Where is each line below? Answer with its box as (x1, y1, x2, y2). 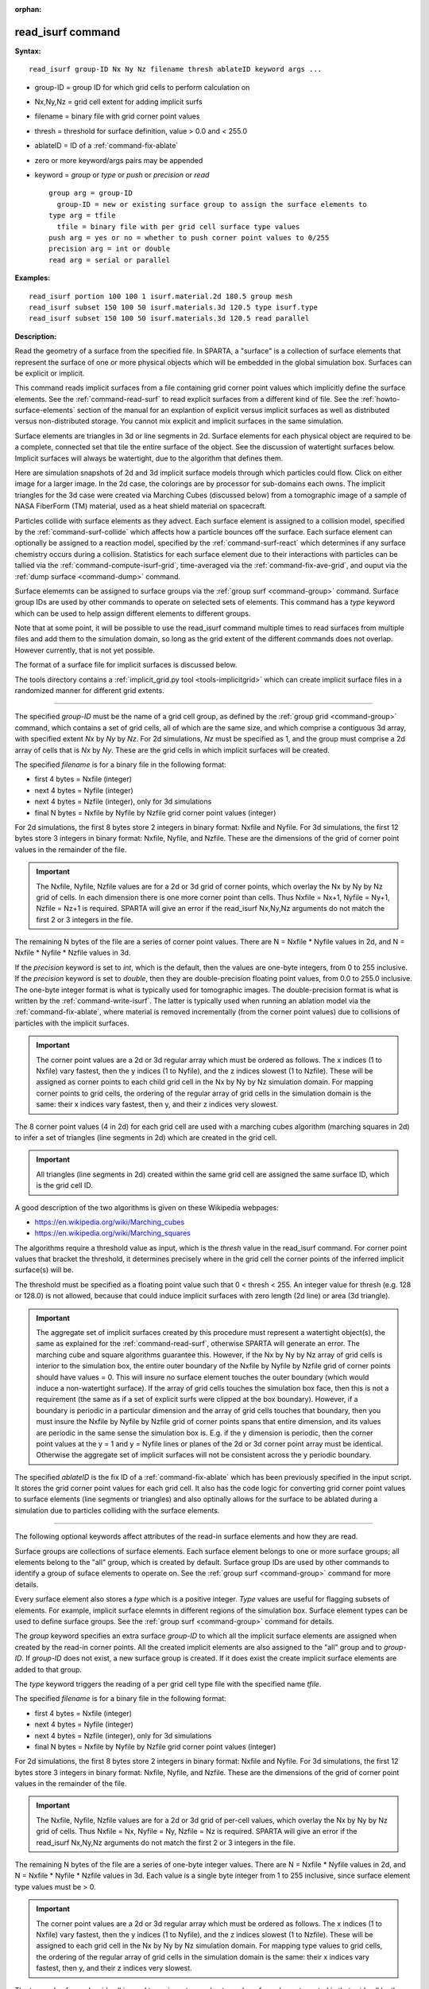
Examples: (14, 273, 51, 282)
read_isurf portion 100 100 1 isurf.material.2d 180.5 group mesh (29, 291, 293, 301)
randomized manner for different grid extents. (14, 686, 164, 695)
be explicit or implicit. (14, 368, 85, 378)
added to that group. (14, 1664, 83, 1674)
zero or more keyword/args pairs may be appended (34, 155, 203, 165)
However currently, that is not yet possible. (14, 645, 155, 655)
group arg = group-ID (48, 189, 133, 198)
